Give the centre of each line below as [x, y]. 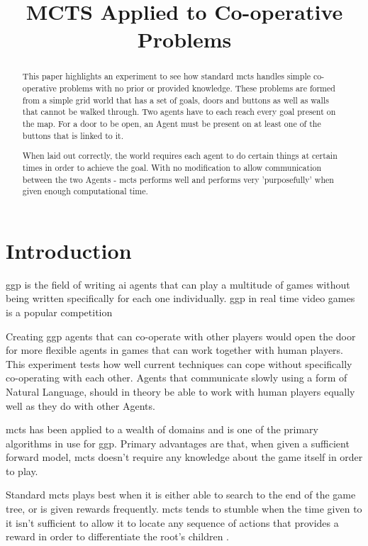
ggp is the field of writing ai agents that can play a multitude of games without [178, 284]
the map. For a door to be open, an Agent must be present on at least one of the [172, 123]
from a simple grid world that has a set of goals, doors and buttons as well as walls [175, 100]
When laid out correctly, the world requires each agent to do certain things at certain [180, 156]
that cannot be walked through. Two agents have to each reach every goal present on [179, 112]
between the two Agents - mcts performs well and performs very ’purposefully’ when [178, 179]
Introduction [69, 250]
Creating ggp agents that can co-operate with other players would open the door [181, 336]
